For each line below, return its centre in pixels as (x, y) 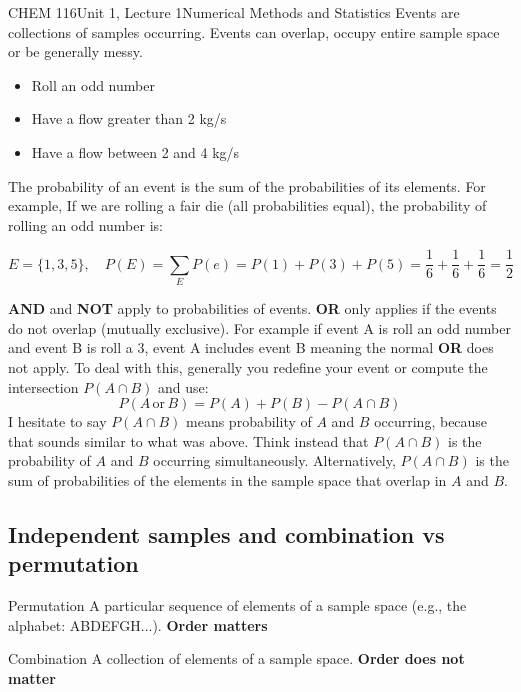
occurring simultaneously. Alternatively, (274, 460)
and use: (183, 386)
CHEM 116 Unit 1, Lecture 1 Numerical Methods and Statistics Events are (234, 12)
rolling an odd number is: (85, 224)
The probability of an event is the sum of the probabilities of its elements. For (247, 185)
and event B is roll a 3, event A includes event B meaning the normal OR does (251, 347)
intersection (43, 386)
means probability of (249, 421)
